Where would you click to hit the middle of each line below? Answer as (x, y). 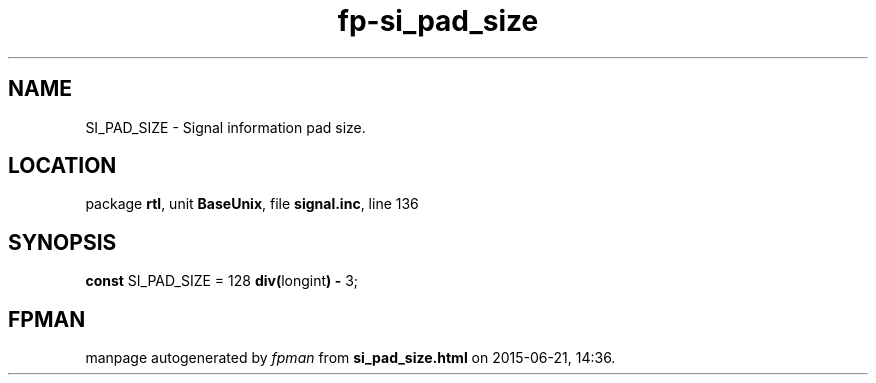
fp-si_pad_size (438, 21)
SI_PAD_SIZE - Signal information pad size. (225, 127)
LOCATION (62, 166)
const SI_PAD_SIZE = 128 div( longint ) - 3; (222, 281)
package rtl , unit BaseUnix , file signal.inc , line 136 (252, 204)
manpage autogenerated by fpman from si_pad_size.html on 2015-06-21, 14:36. (350, 358)
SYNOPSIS (62, 242)
